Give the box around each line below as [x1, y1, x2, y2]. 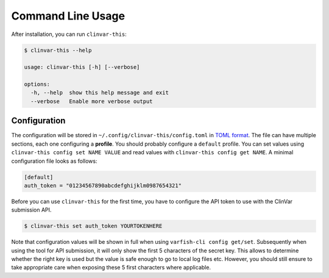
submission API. [11, 206, 52, 213]
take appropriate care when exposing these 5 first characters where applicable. [11, 264, 211, 271]
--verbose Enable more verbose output [30, 98, 153, 105]
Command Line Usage [11, 9, 125, 23]
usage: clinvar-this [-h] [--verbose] [24, 64, 140, 71]
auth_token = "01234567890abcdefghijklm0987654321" [24, 182, 182, 189]
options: [24, 81, 51, 88]
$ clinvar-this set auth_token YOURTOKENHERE [24, 223, 163, 230]
